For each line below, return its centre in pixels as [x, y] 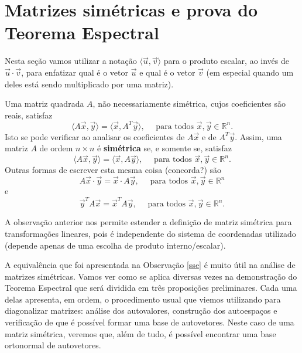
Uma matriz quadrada [44, 103]
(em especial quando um [250, 72]
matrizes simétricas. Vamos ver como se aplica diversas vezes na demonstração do [151, 276]
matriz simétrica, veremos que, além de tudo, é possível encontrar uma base [140, 333]
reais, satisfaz [29, 115]
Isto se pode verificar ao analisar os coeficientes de [95, 136]
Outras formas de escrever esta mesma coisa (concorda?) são [113, 170]
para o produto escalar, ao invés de [226, 61]
